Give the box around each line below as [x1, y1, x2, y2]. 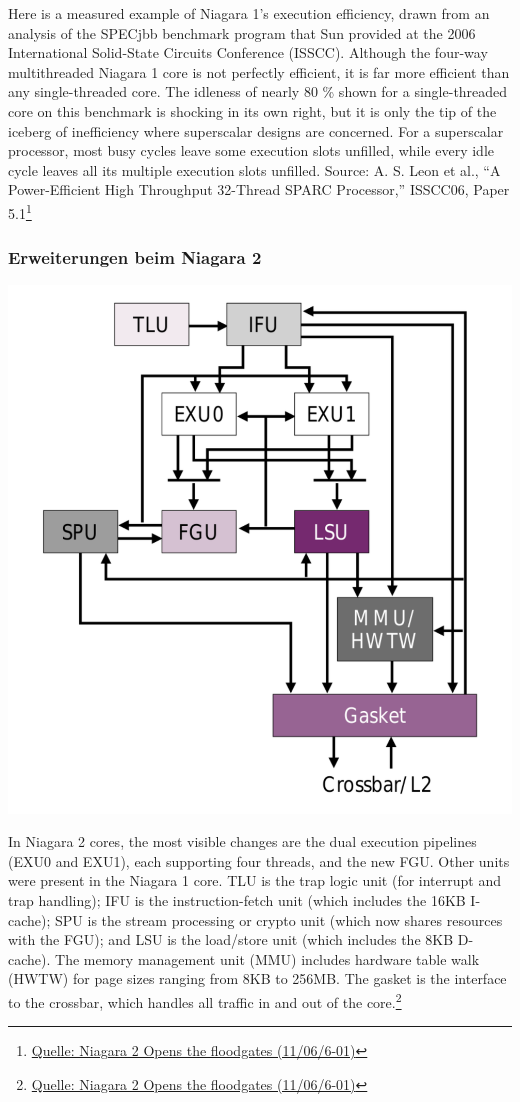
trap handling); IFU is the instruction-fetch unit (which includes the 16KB [8, 890, 466, 911]
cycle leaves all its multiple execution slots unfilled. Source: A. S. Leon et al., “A [8, 159, 501, 180]
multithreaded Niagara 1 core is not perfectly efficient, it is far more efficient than [8, 61, 510, 82]
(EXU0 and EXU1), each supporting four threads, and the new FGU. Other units [8, 850, 510, 871]
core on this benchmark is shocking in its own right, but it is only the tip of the [8, 100, 497, 121]
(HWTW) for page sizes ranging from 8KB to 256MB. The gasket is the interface [8, 968, 507, 989]
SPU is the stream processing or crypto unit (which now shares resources [55, 909, 503, 930]
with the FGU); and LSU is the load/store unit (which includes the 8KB [8, 929, 454, 950]
